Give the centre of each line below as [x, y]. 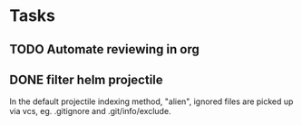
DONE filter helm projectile [86, 79]
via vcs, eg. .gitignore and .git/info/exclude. [90, 111]
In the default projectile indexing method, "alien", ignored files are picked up [151, 101]
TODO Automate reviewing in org [104, 49]
